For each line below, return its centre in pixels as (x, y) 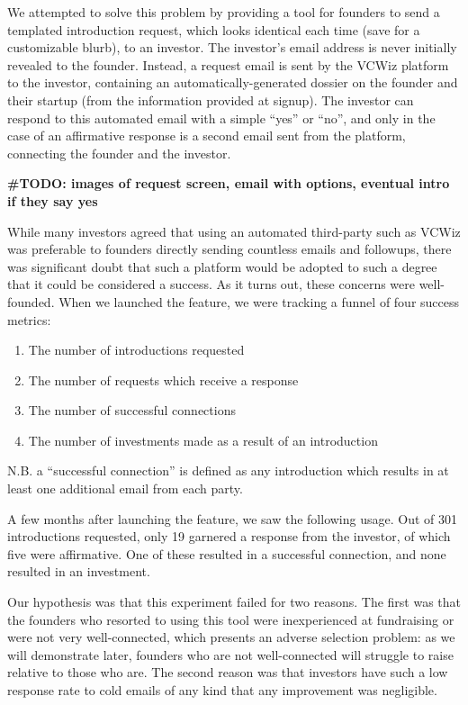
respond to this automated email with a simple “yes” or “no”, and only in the (221, 117)
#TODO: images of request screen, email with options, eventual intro (229, 183)
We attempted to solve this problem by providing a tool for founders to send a (224, 12)
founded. (31, 301)
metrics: (29, 319)
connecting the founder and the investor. (119, 153)
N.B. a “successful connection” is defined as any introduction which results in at (228, 470)
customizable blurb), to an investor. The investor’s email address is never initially (232, 47)
